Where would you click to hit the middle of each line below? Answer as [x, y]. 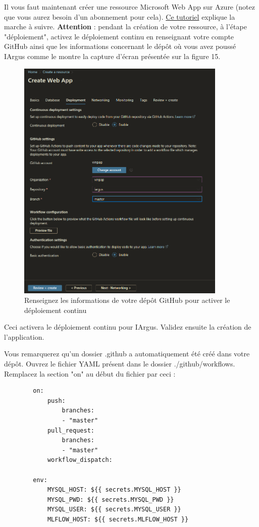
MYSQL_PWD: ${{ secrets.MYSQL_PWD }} [111, 499]
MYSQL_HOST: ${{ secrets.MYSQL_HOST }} [114, 490]
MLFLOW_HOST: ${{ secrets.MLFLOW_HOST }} [118, 519]
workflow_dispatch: [80, 460]
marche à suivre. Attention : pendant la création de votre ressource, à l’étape [125, 27]
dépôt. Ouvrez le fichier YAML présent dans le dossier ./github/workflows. [120, 364]
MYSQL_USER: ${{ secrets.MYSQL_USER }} [114, 510]
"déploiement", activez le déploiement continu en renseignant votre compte [119, 36]
